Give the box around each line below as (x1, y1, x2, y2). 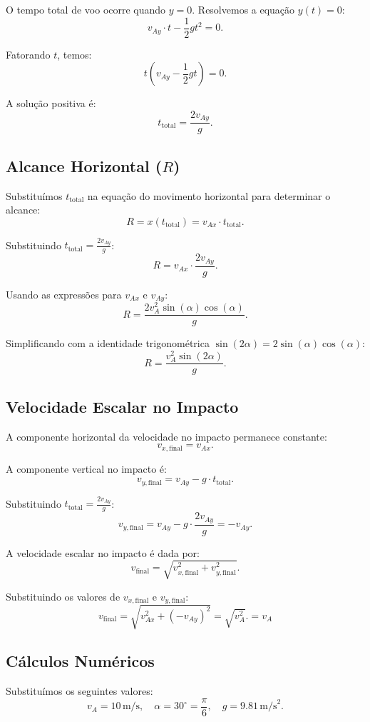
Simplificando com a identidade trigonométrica (6, 336, 210, 351)
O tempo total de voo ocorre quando (6, 2, 166, 16)
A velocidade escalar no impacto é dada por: (6, 545, 200, 560)
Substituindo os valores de (6, 588, 120, 603)
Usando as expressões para (6, 286, 122, 301)
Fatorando (6, 46, 51, 61)
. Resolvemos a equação (192, 2, 295, 16)
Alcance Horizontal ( (6, 154, 163, 176)
